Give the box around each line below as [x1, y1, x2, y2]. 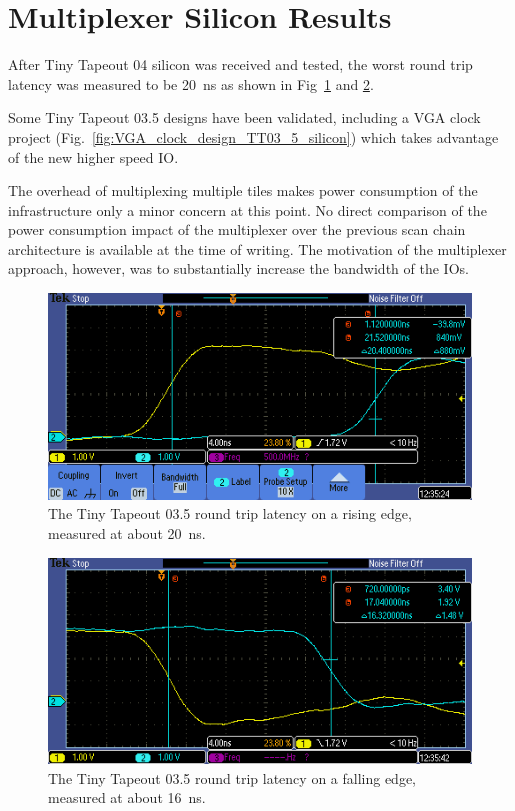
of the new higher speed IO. [8, 146, 179, 167]
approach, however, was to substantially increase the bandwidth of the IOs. [8, 258, 469, 279]
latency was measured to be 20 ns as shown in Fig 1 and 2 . [8, 73, 374, 94]
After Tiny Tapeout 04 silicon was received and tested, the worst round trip [8, 54, 473, 75]
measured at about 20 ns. [48, 522, 206, 543]
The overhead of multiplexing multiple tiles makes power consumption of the [8, 180, 478, 201]
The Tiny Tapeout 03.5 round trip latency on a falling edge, [48, 767, 417, 788]
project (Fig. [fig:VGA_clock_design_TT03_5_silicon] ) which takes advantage [8, 126, 499, 147]
